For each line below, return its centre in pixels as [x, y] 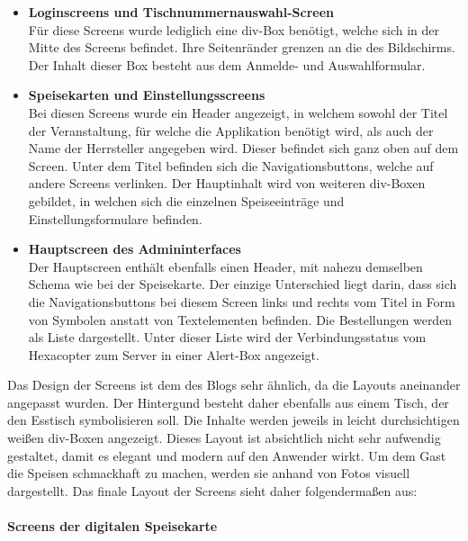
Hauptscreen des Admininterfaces [135, 249]
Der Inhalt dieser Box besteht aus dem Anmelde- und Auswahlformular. [227, 64]
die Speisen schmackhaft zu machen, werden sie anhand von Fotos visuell [209, 473]
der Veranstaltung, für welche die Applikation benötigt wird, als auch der [231, 130]
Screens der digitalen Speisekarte [112, 526]
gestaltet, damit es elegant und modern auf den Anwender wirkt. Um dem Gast [227, 455]
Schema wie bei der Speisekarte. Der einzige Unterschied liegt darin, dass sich [243, 284]
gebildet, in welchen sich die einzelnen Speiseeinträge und [186, 200]
